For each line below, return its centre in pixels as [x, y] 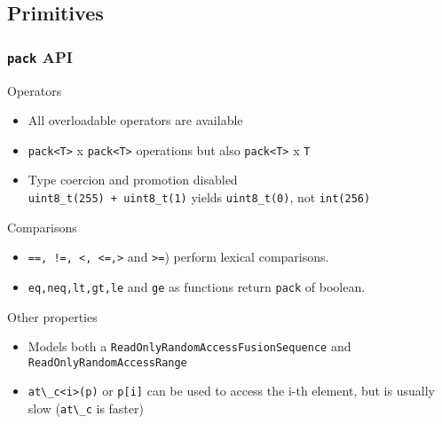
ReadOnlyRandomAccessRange [107, 362]
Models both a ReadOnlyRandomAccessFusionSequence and [189, 346]
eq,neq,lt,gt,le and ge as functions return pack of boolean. [197, 286]
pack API [40, 56]
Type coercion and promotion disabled [133, 180]
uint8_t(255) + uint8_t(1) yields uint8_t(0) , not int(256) [199, 197]
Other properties [52, 316]
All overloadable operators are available [135, 120]
